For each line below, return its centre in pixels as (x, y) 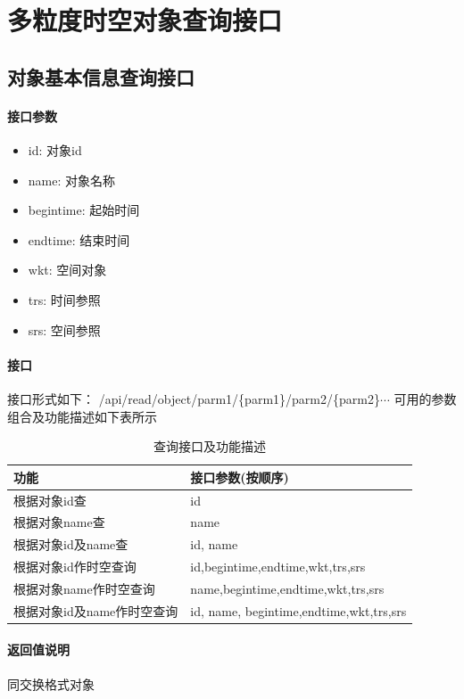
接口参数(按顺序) (240, 477)
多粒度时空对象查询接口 (145, 20)
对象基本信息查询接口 (101, 76)
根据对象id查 (50, 500)
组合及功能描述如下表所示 (82, 416)
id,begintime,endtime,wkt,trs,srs (278, 567)
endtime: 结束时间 (79, 239)
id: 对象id (55, 149)
